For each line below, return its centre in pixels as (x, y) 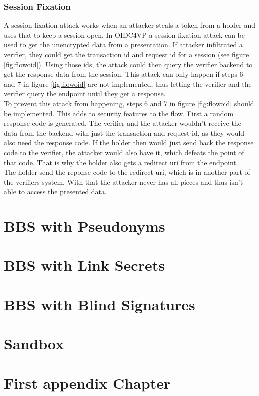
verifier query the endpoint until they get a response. (85, 94)
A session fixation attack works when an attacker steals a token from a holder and (130, 25)
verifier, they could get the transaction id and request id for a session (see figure (127, 54)
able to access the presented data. (55, 192)
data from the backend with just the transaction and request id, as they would (124, 133)
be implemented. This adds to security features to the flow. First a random (119, 113)
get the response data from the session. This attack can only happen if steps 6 (124, 74)
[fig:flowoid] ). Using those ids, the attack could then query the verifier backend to (128, 64)
